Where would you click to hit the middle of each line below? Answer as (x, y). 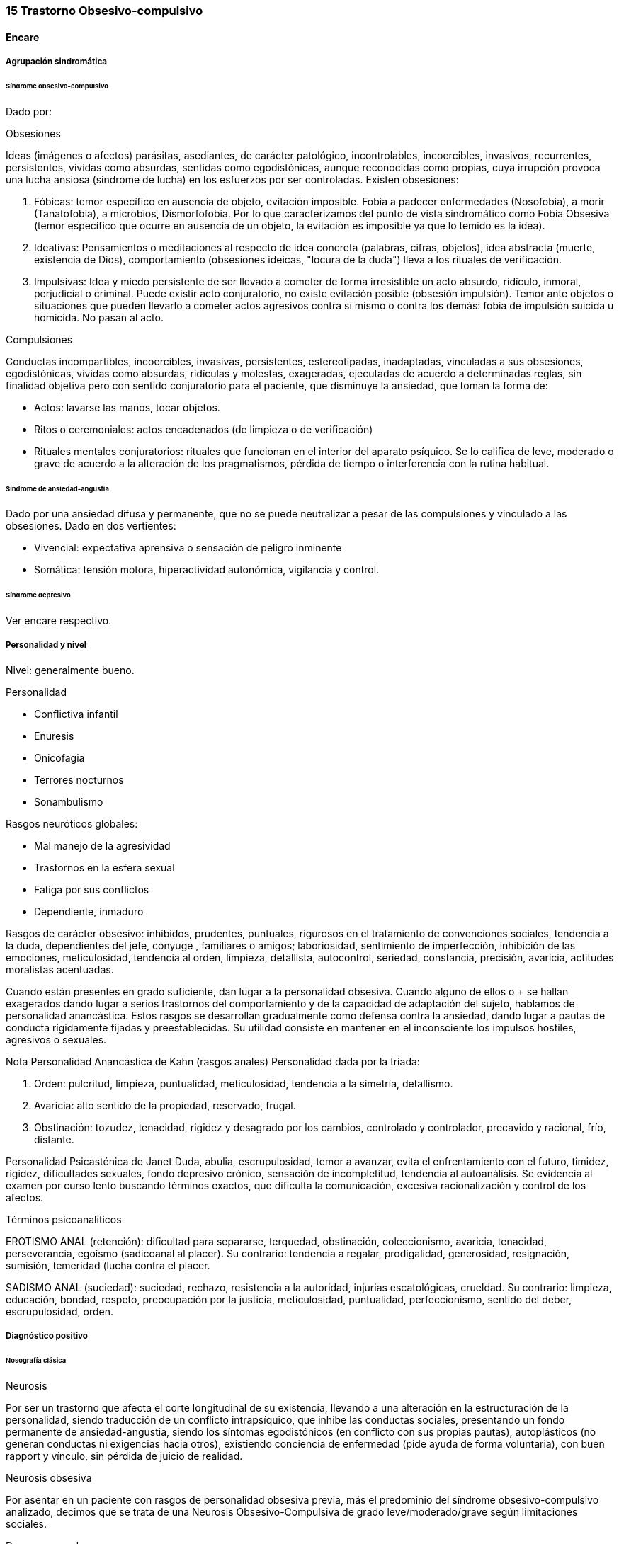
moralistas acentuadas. (60, 969)
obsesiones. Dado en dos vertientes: (91, 526)
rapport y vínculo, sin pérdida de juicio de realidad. (124, 1456)
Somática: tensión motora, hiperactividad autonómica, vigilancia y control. (207, 570)
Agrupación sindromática (57, 62)
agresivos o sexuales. (56, 1039)
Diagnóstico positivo (47, 1336)
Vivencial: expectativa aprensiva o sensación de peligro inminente (188, 548)
